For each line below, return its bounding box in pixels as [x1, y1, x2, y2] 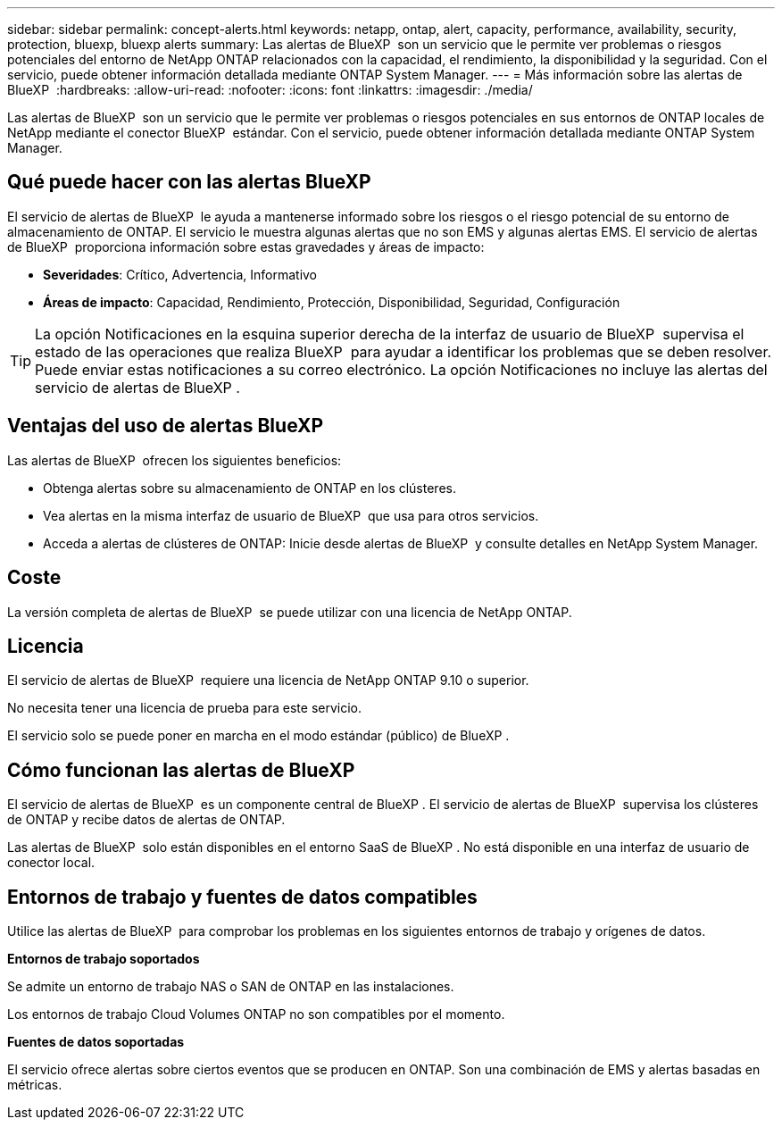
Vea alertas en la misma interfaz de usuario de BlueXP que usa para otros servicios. [43, 507, 539, 523]
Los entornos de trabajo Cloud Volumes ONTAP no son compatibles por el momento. [7, 1006, 505, 1023]
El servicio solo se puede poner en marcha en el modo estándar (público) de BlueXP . [7, 728, 510, 744]
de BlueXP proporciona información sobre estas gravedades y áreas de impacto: [7, 238, 485, 255]
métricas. [7, 1077, 62, 1093]
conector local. [7, 855, 96, 871]
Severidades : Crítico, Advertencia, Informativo [43, 266, 318, 282]
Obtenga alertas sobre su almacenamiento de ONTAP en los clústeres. [43, 480, 456, 496]
